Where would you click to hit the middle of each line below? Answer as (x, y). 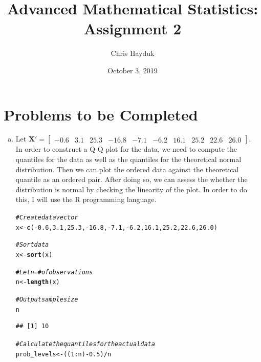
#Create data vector (47, 217)
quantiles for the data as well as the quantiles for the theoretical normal (128, 159)
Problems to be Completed (101, 114)
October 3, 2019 (133, 70)
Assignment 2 (133, 28)
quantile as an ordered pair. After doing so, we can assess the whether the (132, 179)
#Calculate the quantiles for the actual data (85, 344)
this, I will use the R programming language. (86, 199)
